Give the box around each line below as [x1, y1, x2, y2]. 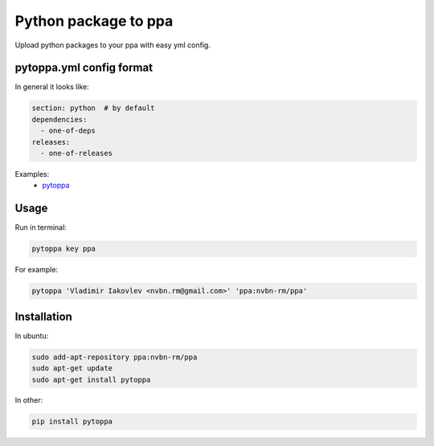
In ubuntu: [14, 330, 49, 341]
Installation [14, 309, 72, 323]
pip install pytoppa [31, 417, 113, 426]
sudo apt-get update [31, 364, 113, 373]
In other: [14, 395, 43, 405]
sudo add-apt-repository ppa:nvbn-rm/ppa [31, 352, 198, 362]
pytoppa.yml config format [14, 61, 153, 75]
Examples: [14, 169, 50, 178]
